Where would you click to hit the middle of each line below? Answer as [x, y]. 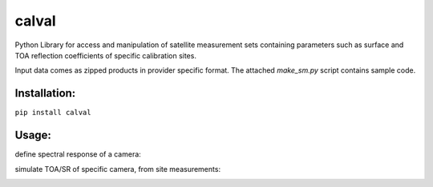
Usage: [33, 135]
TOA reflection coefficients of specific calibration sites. [105, 55]
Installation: [45, 93]
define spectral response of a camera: [78, 154]
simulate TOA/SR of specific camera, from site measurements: [117, 169]
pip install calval [53, 113]
